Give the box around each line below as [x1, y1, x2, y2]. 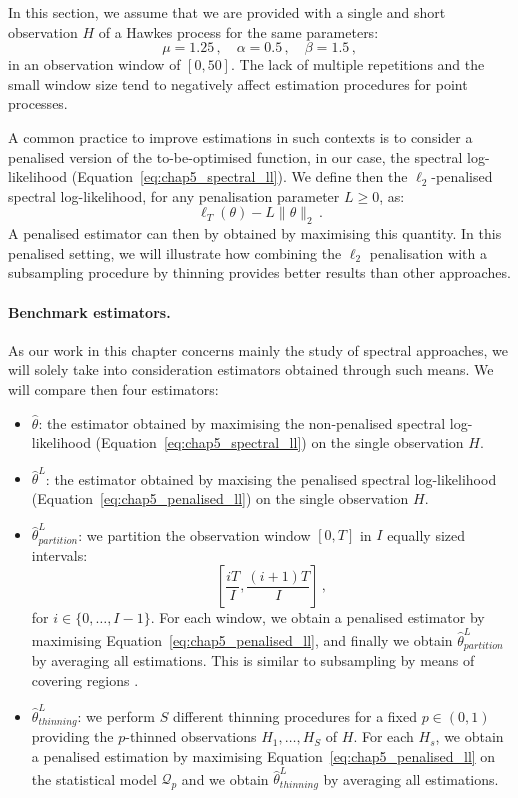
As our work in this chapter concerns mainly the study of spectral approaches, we [8, 339, 509, 360]
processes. [8, 93, 68, 114]
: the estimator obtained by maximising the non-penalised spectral [38, 412, 446, 433]
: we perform [77, 706, 155, 727]
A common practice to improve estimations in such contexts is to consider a [8, 126, 473, 147]
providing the [31, 726, 114, 747]
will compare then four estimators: [8, 378, 219, 399]
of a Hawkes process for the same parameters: [98, 21, 379, 42]
